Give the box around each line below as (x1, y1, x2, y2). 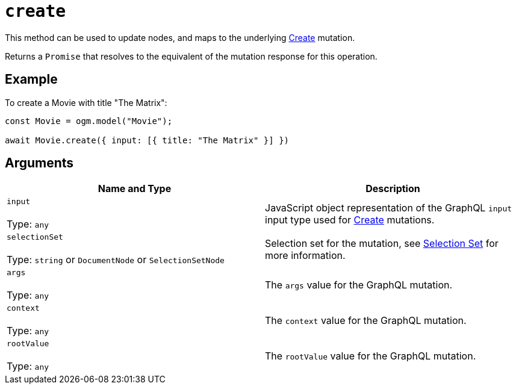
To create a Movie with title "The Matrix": (5, 97, 167, 108)
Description (365, 182, 420, 195)
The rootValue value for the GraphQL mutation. (265, 349, 476, 362)
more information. (265, 249, 346, 261)
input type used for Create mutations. (265, 213, 435, 226)
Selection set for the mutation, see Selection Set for (265, 237, 499, 249)
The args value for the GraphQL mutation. (265, 278, 453, 291)
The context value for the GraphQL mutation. (265, 314, 467, 326)
